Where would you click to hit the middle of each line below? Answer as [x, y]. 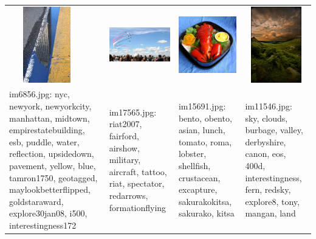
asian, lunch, [202, 130]
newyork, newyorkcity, [50, 106]
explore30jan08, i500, [48, 213]
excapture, [198, 189]
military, [125, 160]
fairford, [124, 135]
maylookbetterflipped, [50, 189]
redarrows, [129, 195]
